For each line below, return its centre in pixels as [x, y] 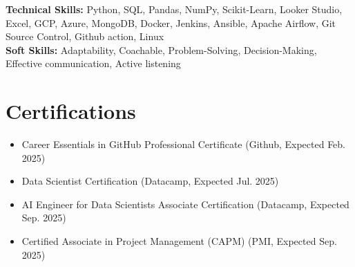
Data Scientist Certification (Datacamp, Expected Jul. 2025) [150, 181]
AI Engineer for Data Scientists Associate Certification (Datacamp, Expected [185, 204]
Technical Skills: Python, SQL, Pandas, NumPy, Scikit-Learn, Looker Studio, [174, 9]
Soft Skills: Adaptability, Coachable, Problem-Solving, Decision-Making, [161, 49]
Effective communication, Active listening [93, 63]
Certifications [71, 111]
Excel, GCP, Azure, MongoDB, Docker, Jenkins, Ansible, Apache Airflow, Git [171, 22]
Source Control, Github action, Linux [85, 36]
